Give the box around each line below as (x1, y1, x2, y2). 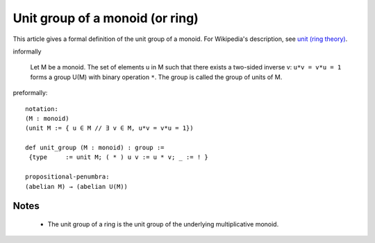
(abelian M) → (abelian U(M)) (25, 183, 128, 190)
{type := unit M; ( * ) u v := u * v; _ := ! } (28, 153, 208, 161)
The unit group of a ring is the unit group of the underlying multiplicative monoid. (47, 220, 279, 228)
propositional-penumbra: (25, 173, 110, 181)
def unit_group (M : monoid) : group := (25, 144, 165, 152)
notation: (25, 105, 58, 112)
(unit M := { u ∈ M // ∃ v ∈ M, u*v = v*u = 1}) (25, 124, 194, 132)
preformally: (12, 89, 48, 97)
